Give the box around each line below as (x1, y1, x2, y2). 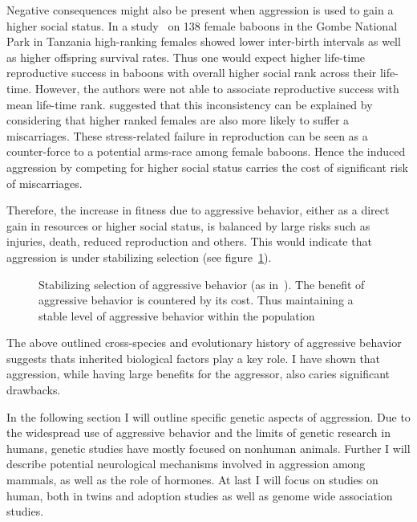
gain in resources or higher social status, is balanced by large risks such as (6, 217, 370, 234)
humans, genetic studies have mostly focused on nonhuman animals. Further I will (6, 439, 411, 456)
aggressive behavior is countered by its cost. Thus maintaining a (38, 292, 354, 308)
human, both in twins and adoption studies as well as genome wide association (6, 487, 393, 504)
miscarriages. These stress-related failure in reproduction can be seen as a (6, 127, 368, 144)
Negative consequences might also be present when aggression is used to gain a (6, 2, 394, 18)
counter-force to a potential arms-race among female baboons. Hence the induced (6, 143, 406, 160)
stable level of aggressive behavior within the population (38, 307, 315, 324)
